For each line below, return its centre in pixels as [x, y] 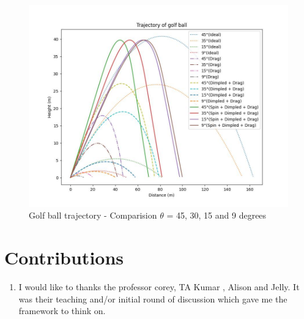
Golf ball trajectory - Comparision [93, 215]
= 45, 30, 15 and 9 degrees [217, 215]
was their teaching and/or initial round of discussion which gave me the [153, 298]
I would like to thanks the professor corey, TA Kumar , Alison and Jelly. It [159, 287]
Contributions [64, 257]
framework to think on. [62, 311]
